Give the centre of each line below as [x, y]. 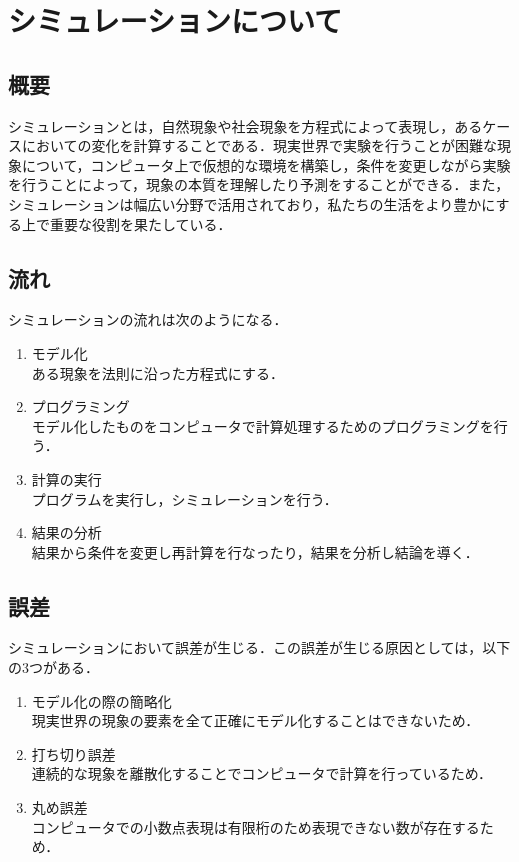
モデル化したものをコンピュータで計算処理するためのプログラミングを [262, 425]
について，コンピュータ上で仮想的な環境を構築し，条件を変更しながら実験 [266, 164]
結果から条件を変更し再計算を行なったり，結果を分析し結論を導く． [255, 551]
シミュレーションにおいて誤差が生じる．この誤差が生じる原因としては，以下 [259, 647]
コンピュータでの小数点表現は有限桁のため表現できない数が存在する [255, 826]
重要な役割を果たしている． [140, 223]
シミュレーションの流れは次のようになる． [148, 319]
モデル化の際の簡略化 [101, 700]
